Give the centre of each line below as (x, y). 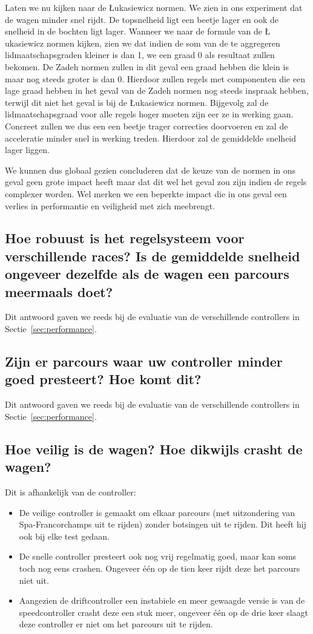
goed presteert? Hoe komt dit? (103, 379)
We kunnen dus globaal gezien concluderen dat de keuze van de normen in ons (150, 170)
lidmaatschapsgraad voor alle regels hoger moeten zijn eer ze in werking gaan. (149, 114)
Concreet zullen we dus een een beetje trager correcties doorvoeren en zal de (147, 126)
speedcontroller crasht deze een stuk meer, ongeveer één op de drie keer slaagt (164, 612)
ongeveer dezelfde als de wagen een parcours (147, 274)
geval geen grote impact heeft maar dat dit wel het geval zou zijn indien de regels (156, 182)
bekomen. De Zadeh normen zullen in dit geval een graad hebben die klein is (147, 66)
